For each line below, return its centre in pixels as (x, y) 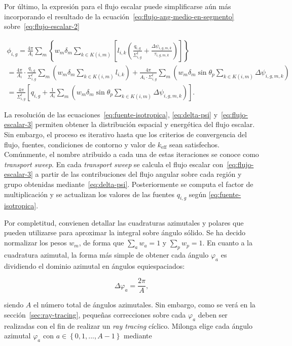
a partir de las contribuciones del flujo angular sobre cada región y (138, 174)
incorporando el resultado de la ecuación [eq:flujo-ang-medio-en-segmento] (119, 16)
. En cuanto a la (228, 243)
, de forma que (101, 243)
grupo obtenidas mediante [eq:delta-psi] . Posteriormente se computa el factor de (129, 184)
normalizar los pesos (35, 243)
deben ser (213, 314)
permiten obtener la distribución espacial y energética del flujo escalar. (145, 124)
